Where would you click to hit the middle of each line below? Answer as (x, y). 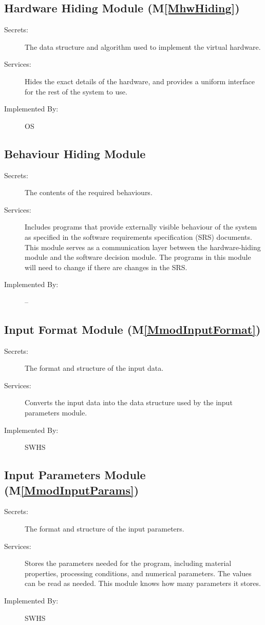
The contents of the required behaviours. (89, 192)
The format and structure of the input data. (94, 368)
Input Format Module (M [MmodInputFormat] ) (132, 329)
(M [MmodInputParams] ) (72, 490)
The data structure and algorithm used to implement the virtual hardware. (143, 46)
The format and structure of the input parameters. (105, 529)
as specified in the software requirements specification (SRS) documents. (138, 236)
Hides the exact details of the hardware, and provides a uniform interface (140, 81)
